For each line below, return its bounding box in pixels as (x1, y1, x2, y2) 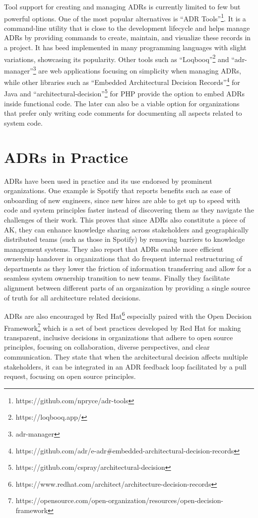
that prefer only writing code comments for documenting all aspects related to (4, 108, 242, 118)
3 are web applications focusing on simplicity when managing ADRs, (33, 64, 241, 75)
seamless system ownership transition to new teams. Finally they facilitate (4, 273, 230, 283)
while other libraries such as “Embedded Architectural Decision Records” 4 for (4, 75, 240, 87)
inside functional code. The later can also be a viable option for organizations (4, 98, 240, 108)
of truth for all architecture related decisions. (4, 292, 141, 302)
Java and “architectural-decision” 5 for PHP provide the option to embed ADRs (4, 87, 245, 99)
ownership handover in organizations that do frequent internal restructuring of (4, 253, 243, 264)
